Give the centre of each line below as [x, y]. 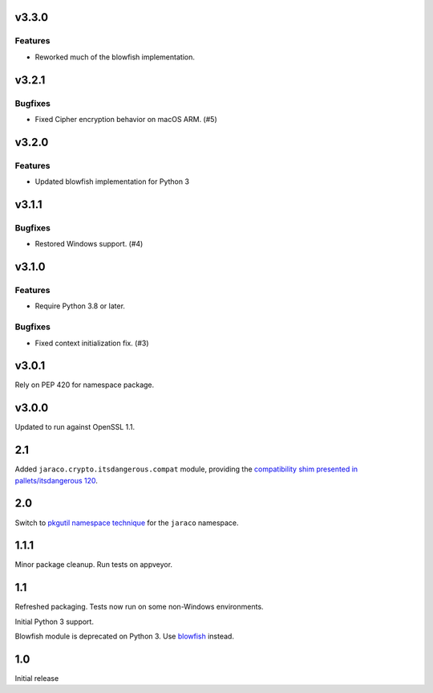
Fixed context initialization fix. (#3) [92, 343]
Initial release [37, 679]
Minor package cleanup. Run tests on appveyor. [93, 565]
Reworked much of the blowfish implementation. [115, 57]
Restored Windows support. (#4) [89, 244]
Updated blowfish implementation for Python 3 [112, 181]
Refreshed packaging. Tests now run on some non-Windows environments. [139, 607]
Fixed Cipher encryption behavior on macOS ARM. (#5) [126, 119]
